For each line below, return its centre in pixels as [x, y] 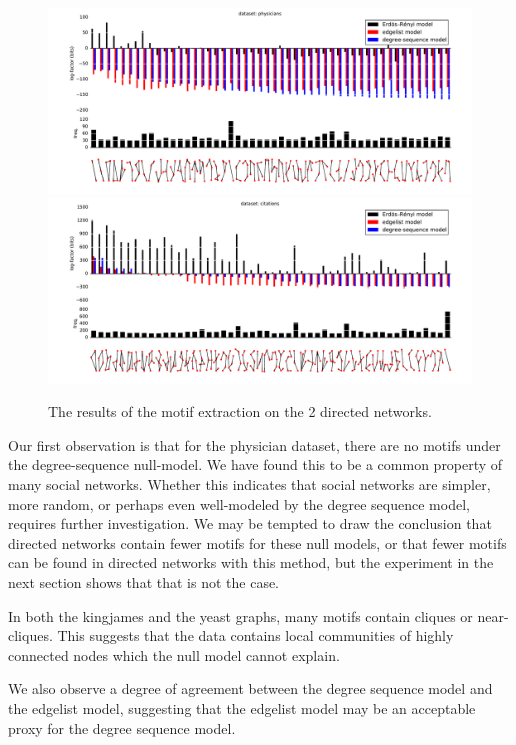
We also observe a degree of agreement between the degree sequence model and [250, 688]
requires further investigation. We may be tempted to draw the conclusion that [250, 523]
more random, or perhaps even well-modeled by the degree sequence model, [239, 503]
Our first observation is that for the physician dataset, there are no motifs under [254, 444]
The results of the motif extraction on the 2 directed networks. [240, 411]
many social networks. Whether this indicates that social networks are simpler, [249, 483]
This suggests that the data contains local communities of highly [255, 635]
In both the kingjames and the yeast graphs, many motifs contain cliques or [240, 615]
